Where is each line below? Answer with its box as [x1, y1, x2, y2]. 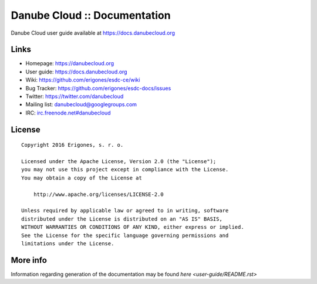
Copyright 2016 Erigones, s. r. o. [21, 141, 124, 148]
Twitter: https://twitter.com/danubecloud [25, 93, 124, 100]
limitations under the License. [21, 240, 114, 246]
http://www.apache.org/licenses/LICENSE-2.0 [33, 191, 164, 198]
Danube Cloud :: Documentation [11, 9, 171, 22]
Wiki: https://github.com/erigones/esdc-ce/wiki [25, 76, 140, 83]
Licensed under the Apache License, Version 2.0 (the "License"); [21, 158, 217, 164]
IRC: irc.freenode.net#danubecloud [25, 109, 111, 116]
